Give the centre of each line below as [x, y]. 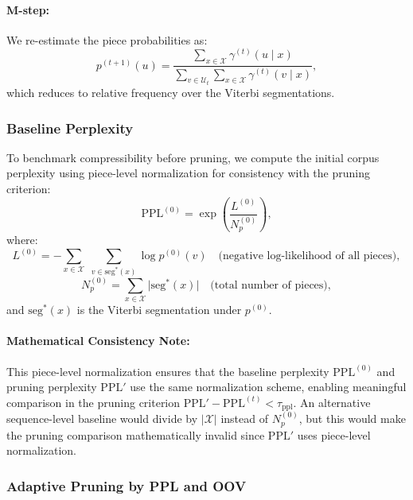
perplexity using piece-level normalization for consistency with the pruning [188, 173]
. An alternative [332, 402]
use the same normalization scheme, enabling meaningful [268, 387]
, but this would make [352, 419]
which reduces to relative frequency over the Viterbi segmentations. [171, 93]
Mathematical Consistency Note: [98, 341]
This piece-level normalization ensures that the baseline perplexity [168, 371]
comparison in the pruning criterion [94, 402]
